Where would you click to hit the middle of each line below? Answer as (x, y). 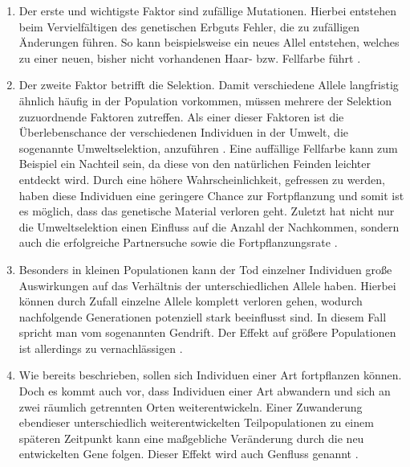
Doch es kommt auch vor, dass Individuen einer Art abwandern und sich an (205, 391)
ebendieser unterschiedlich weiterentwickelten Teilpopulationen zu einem (196, 422)
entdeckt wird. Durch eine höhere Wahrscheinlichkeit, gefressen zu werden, (202, 179)
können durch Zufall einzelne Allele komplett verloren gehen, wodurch (191, 301)
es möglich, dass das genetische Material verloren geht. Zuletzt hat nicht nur (207, 211)
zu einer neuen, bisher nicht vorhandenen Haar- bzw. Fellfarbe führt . (190, 57)
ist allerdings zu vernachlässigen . (101, 348)
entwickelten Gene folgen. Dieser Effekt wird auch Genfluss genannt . (189, 454)
